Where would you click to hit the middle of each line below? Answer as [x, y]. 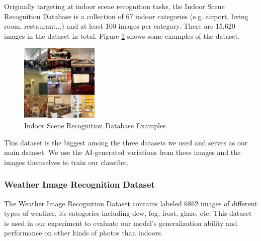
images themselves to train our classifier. [66, 162]
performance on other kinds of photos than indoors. [83, 233]
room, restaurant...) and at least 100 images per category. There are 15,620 [120, 26]
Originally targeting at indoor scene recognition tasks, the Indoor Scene [114, 6]
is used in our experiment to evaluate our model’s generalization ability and [121, 223]
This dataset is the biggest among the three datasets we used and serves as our [126, 142]
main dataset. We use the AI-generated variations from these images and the [122, 152]
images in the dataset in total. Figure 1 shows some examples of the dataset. [122, 35]
